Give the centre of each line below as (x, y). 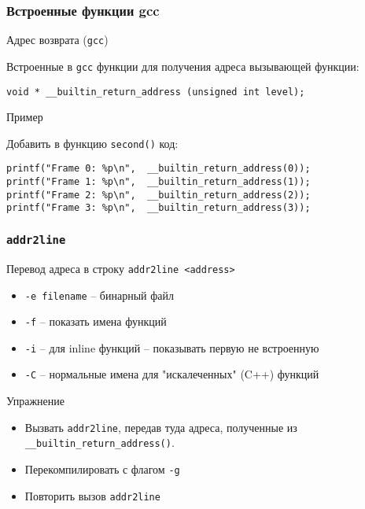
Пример (25, 117)
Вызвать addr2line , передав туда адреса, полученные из (161, 427)
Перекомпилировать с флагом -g (102, 469)
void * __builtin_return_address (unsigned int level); (156, 92)
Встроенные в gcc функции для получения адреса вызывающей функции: (183, 66)
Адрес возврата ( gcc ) (57, 40)
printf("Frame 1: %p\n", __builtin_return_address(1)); (159, 182)
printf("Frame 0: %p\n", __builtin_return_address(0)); (159, 169)
